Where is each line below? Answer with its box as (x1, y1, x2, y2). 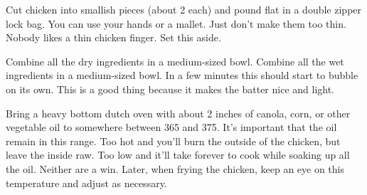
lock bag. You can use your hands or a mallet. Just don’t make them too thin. (6, 16, 346, 31)
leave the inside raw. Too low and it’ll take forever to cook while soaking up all (6, 147, 350, 162)
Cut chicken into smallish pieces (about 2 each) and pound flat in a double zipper (6, 2, 362, 16)
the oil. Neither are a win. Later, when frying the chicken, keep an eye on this (6, 161, 345, 176)
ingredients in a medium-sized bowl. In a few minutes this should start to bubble (6, 68, 358, 83)
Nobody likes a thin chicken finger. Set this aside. (6, 30, 221, 45)
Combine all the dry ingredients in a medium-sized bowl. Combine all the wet (6, 53, 344, 68)
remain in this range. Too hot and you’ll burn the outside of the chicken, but (6, 133, 341, 148)
